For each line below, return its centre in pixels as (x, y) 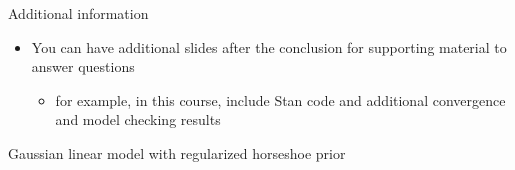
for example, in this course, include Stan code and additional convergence (280, 99)
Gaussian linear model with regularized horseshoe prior (177, 152)
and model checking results (138, 119)
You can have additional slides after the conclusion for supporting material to (269, 46)
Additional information (78, 13)
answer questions (83, 66)
